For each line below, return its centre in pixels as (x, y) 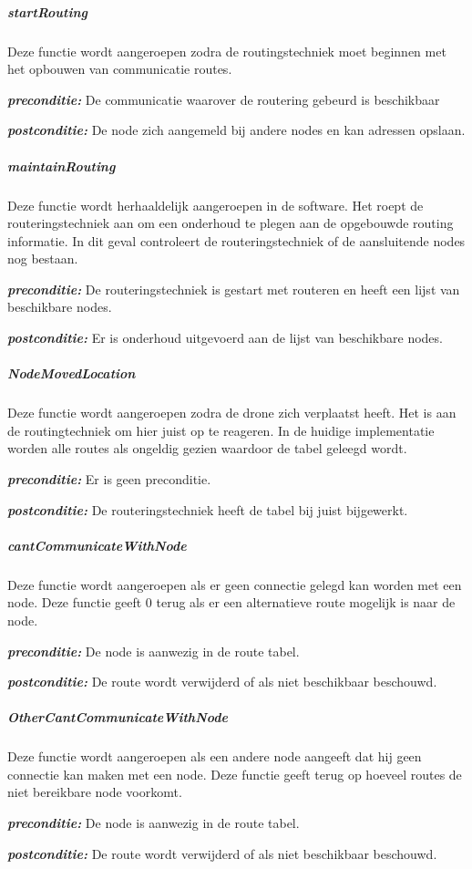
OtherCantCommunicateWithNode (118, 717)
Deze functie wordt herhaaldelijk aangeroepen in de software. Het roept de (215, 205)
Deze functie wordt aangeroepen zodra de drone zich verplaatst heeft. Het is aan (232, 413)
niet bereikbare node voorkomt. (95, 792)
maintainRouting (62, 166)
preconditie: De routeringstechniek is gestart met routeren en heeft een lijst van (234, 289)
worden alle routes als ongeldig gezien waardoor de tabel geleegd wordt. (207, 448)
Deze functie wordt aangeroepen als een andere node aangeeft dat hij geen (215, 756)
